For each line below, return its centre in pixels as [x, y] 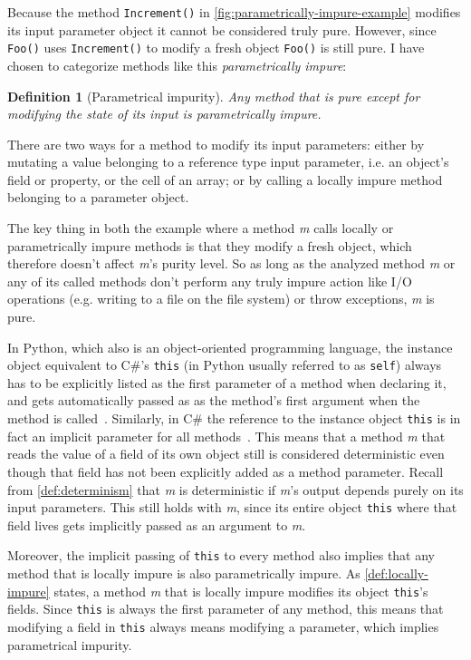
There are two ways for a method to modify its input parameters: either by [216, 144]
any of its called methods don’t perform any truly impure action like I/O [210, 281]
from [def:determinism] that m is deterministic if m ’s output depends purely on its [235, 489]
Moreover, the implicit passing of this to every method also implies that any [221, 555]
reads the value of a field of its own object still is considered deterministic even [226, 454]
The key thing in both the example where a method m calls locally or [201, 228]
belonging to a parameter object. [98, 197]
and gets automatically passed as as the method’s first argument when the [214, 400]
